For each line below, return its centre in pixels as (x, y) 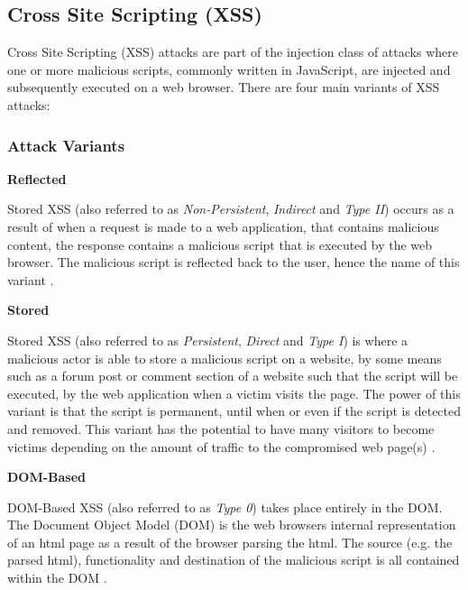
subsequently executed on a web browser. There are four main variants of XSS (224, 87)
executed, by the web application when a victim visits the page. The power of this (234, 393)
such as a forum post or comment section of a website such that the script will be (233, 376)
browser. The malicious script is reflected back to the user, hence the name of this (234, 262)
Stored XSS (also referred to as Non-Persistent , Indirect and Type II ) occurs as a (231, 209)
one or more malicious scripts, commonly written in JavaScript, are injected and (229, 69)
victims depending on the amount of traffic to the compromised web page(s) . (221, 446)
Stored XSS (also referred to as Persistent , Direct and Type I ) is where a (208, 340)
